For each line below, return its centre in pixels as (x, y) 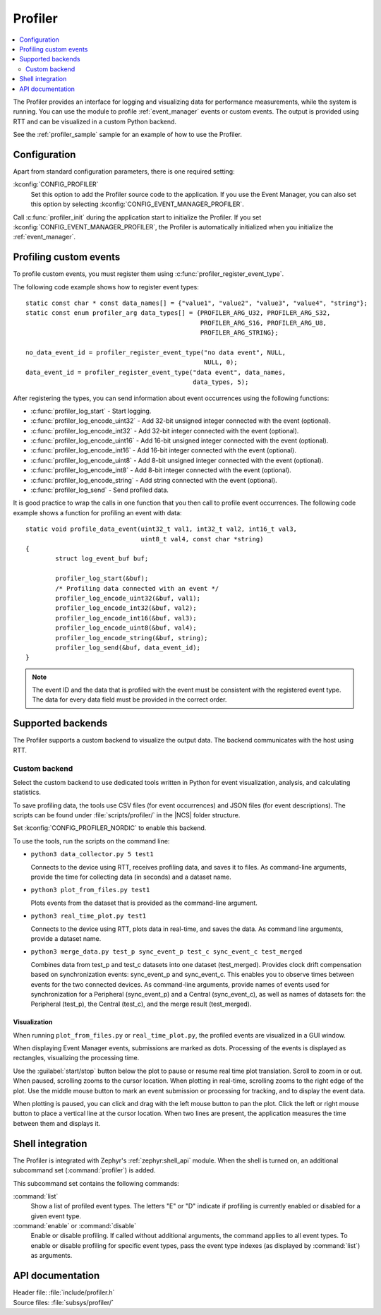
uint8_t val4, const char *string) (202, 539)
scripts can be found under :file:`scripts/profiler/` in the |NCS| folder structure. (127, 815)
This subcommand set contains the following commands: (96, 1183)
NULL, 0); (220, 362)
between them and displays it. (57, 1123)
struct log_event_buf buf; (102, 559)
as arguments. (52, 1256)
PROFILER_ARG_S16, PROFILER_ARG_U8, (264, 323)
